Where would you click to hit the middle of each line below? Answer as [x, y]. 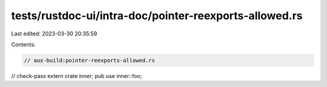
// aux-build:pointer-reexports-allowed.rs [90, 60]
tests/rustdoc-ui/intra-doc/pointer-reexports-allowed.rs [157, 16]
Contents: [23, 44]
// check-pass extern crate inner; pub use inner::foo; [77, 76]
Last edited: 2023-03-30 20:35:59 [54, 34]
